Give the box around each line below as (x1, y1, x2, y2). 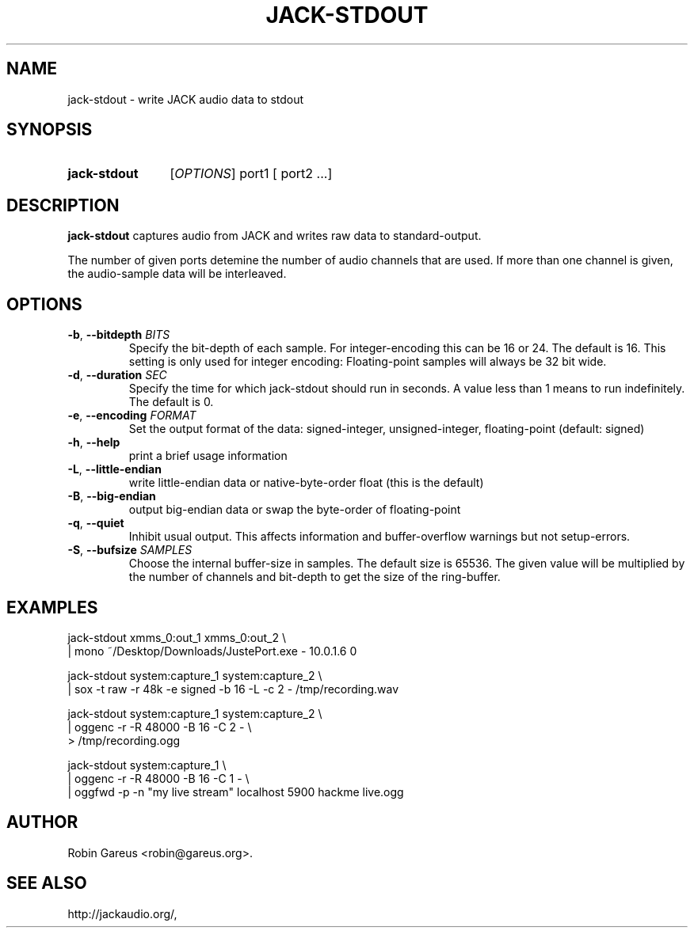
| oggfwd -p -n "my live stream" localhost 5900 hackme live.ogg (67, 784, 404, 799)
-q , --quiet (67, 516, 124, 530)
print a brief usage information (128, 449, 288, 463)
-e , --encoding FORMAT (67, 408, 196, 423)
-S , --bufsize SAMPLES (67, 543, 193, 557)
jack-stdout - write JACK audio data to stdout (67, 92, 304, 106)
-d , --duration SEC (67, 368, 167, 382)
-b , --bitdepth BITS (67, 328, 170, 342)
